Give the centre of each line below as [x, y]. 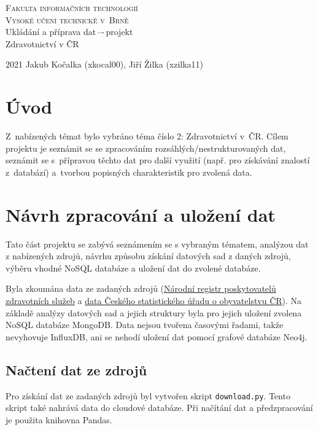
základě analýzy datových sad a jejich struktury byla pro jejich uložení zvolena [154, 312]
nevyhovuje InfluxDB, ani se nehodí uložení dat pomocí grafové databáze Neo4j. [157, 336]
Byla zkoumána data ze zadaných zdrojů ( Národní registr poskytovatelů [141, 288]
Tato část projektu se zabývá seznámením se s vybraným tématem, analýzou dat [157, 244]
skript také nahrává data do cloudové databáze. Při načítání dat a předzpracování [159, 408]
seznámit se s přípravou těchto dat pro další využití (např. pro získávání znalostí [158, 160]
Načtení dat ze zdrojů [76, 369]
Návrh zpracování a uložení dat [141, 214]
